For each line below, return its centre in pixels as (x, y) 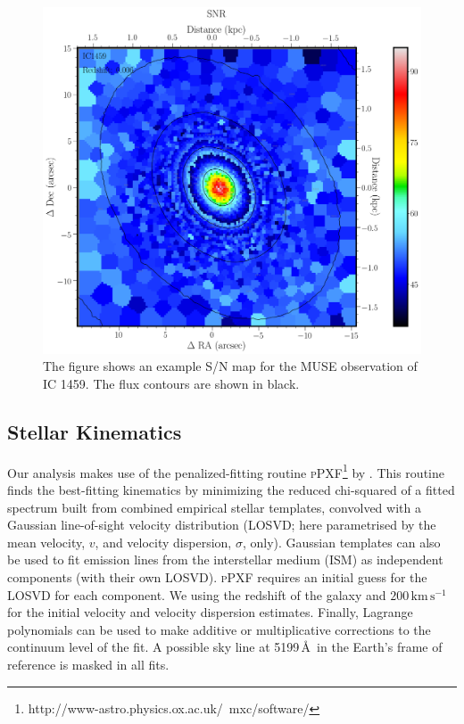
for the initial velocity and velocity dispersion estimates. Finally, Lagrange (210, 612)
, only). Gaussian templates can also (341, 542)
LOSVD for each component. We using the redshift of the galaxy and (197, 594)
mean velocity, (46, 542)
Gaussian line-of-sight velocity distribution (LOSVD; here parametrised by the (222, 525)
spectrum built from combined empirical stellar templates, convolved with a (214, 507)
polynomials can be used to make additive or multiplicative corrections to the (219, 629)
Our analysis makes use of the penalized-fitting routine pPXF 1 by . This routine (226, 471)
